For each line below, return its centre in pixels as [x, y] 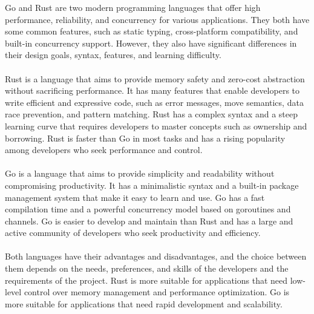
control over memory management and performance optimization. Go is [157, 292]
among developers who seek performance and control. [104, 150]
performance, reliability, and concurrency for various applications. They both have [157, 19]
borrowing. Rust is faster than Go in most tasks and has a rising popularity [145, 138]
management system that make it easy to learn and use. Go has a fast [135, 197]
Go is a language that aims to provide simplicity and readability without [140, 173]
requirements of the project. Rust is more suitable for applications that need [146, 280]
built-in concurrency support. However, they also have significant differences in [151, 43]
